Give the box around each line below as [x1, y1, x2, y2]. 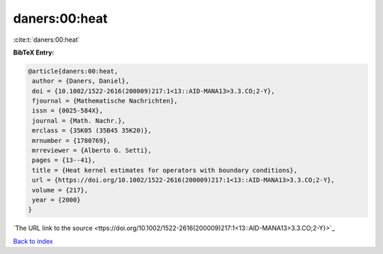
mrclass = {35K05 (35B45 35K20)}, [32, 127, 152, 134]
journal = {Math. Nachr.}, [32, 117, 126, 125]
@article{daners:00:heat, [28, 67, 118, 75]
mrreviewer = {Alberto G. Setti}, [32, 146, 152, 155]
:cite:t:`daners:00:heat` [13, 35, 80, 44]
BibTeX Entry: [13, 48, 55, 57]
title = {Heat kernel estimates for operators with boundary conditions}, [32, 166, 298, 174]
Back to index [13, 237, 53, 246]
